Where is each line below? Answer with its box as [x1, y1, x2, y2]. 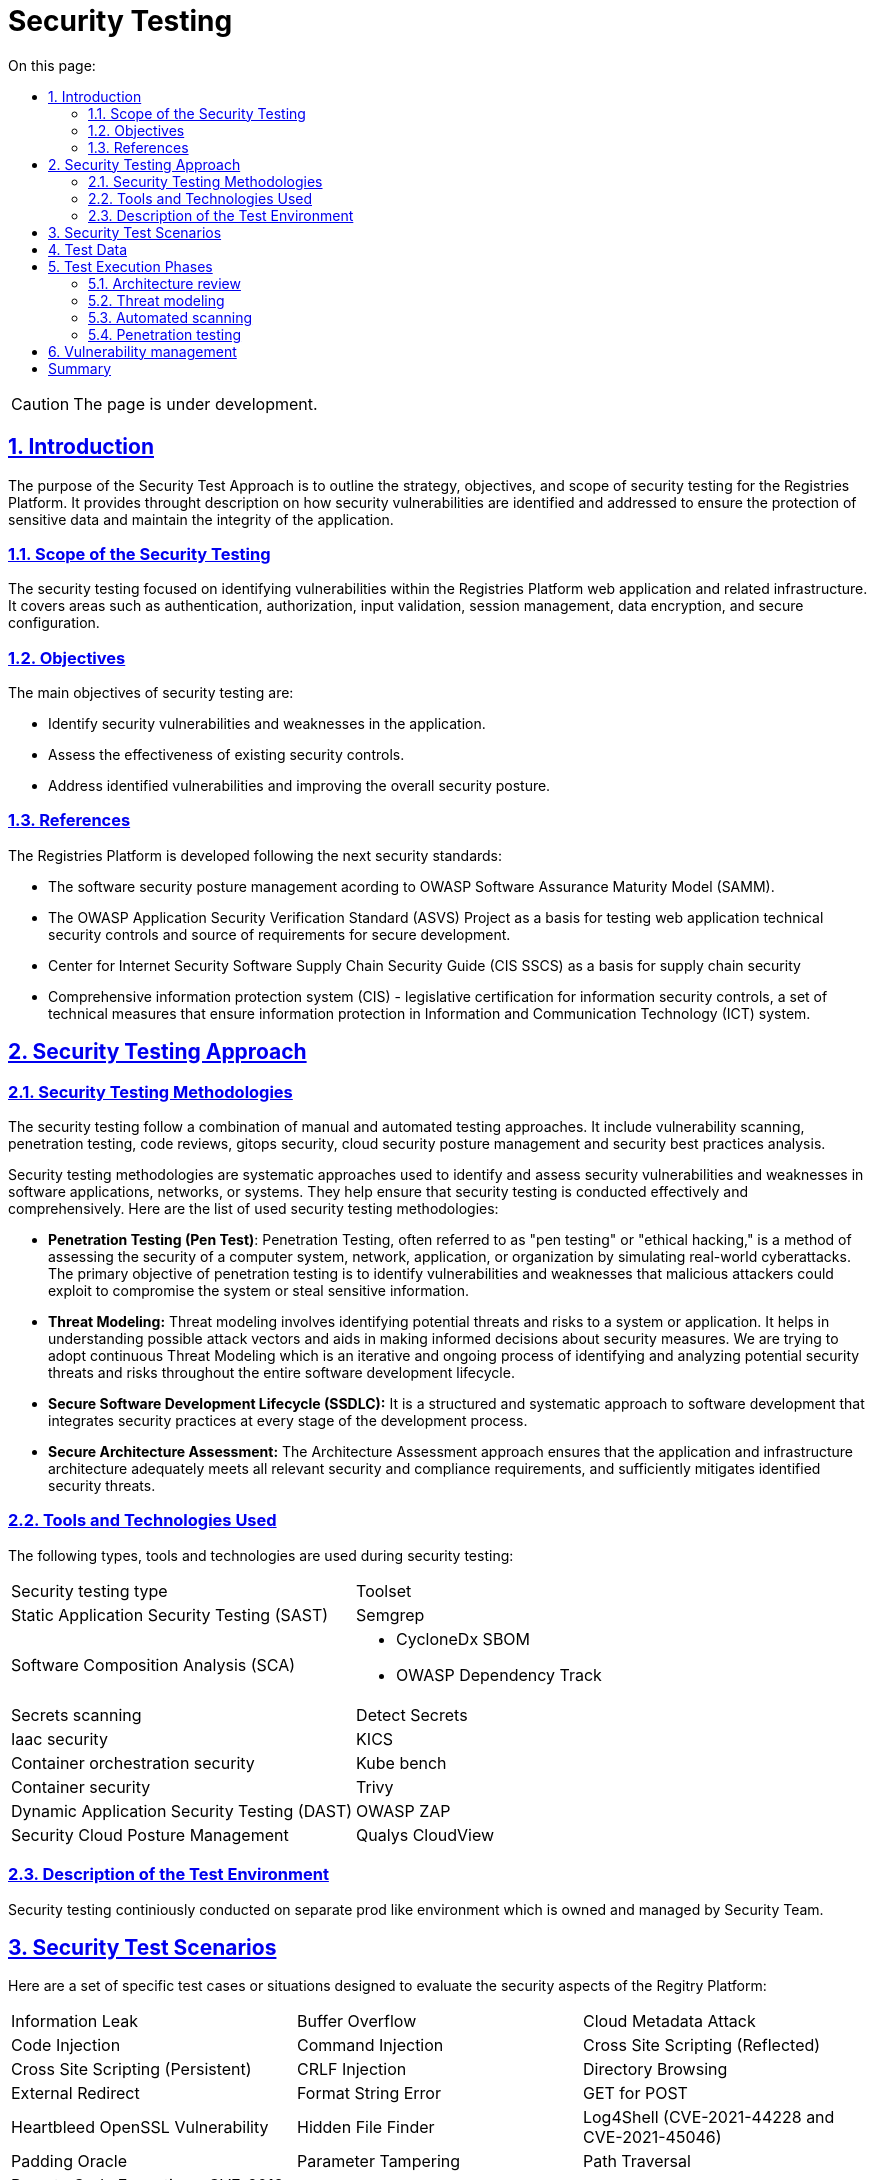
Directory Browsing [582, 2059, 728, 2080]
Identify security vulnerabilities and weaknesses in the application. [48, 715, 486, 733]
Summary [48, 359, 112, 377]
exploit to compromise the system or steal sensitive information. [48, 1282, 470, 1300]
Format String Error [296, 2083, 441, 2104]
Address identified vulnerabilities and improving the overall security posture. [48, 777, 551, 795]
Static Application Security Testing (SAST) [11, 1604, 329, 1625]
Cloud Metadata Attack [582, 2011, 756, 2032]
